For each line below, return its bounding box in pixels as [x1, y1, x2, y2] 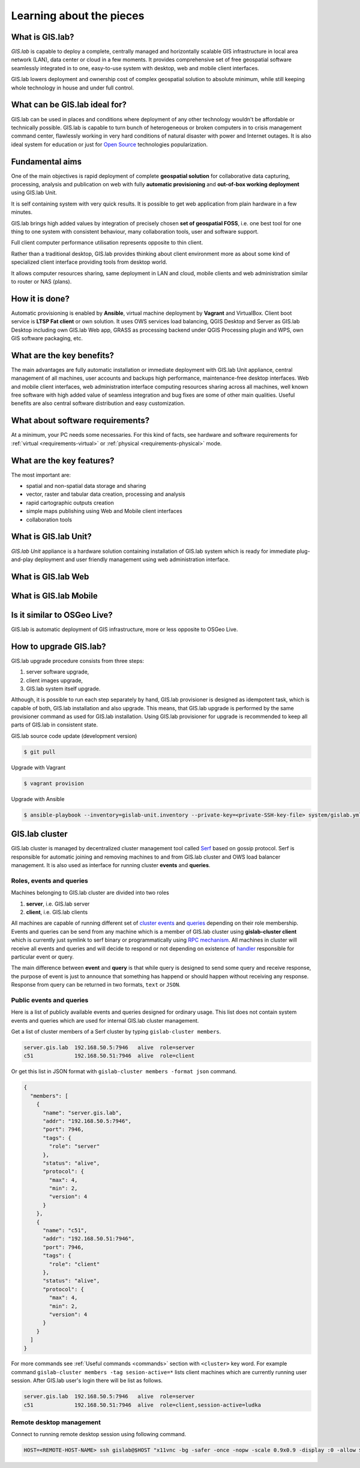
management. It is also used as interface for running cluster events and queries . [11, 862, 211, 869]
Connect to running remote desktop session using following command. [11, 1431, 187, 1438]
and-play [11, 556, 34, 563]
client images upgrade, [26, 677, 83, 684]
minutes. [11, 209, 33, 216]
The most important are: [11, 471, 71, 478]
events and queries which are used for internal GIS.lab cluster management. [11, 1017, 199, 1024]
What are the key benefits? [11, 350, 114, 361]
